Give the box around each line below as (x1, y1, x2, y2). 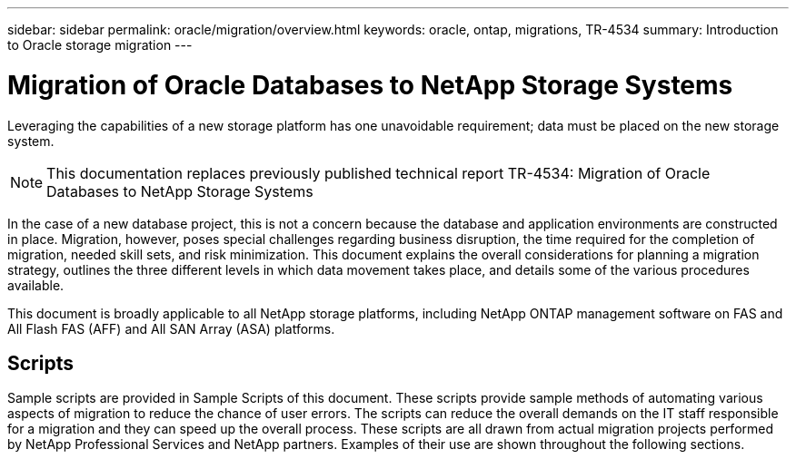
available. (7, 277, 65, 293)
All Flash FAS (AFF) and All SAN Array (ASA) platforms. (7, 320, 335, 337)
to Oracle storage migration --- (7, 37, 193, 53)
